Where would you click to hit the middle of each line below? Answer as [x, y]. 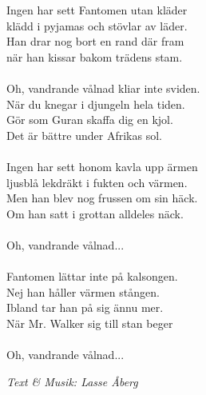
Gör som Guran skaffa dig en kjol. [90, 120]
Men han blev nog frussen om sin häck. [102, 198]
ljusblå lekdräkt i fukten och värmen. [97, 182]
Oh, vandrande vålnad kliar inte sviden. [103, 88]
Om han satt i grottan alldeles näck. [95, 213]
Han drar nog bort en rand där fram [95, 41]
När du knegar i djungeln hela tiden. [96, 104]
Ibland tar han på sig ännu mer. [85, 307]
